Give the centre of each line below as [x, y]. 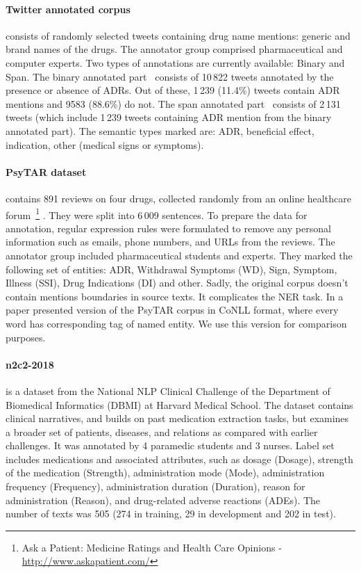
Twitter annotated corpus [68, 9]
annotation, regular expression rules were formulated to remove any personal [168, 228]
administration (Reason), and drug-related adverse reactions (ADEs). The [163, 500]
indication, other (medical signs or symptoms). [105, 144]
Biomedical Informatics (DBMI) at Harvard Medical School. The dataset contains [179, 404]
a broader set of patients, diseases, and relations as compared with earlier [162, 431]
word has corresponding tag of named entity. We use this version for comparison [176, 323]
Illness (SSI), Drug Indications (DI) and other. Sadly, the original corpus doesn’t [177, 283]
